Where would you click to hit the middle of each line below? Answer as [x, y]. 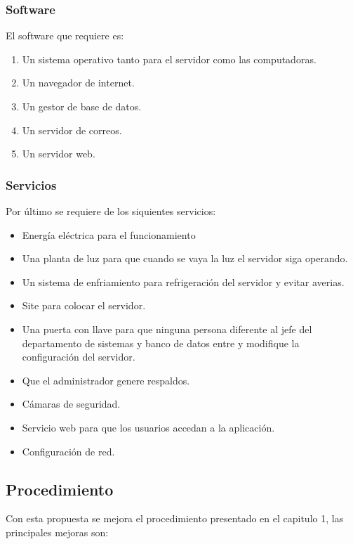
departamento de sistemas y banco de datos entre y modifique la [161, 343]
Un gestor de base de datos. [82, 106]
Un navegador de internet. [78, 83]
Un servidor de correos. [72, 130]
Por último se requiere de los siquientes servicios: [111, 211]
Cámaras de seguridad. [71, 404]
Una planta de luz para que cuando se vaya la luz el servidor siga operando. [185, 258]
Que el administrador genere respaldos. [106, 380]
